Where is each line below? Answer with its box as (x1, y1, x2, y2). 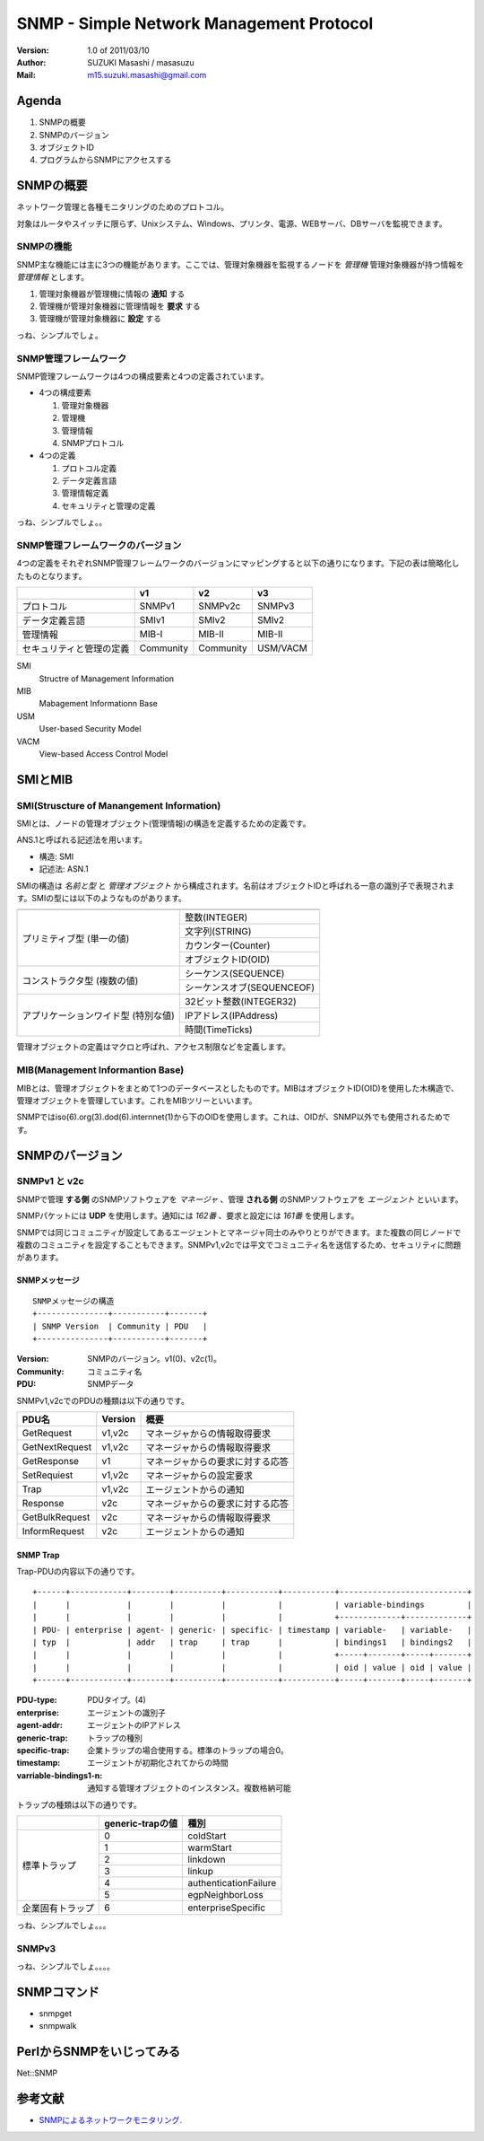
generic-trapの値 (104, 1817, 178, 1830)
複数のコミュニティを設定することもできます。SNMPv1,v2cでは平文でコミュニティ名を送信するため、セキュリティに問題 (16, 1240, 462, 1250)
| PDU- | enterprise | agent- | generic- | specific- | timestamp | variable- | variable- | (32, 1625, 472, 1635)
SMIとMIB (16, 772, 73, 787)
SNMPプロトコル (61, 437, 125, 448)
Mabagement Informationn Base (39, 698, 159, 709)
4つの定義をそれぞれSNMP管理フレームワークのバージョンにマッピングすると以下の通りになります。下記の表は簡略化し (16, 557, 461, 569)
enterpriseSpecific (187, 1901, 266, 1914)
